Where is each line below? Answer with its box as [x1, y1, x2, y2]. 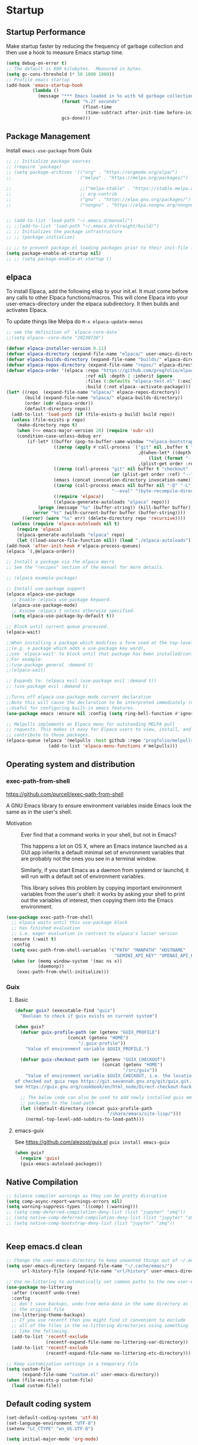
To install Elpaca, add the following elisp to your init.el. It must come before [6, 288, 189, 295]
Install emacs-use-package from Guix [6, 147, 93, 154]
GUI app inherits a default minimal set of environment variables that [21, 848, 184, 855]
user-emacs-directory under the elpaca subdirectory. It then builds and [6, 300, 179, 307]
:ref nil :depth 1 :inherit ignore [85, 373, 173, 379]
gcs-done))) [61, 115, 91, 121]
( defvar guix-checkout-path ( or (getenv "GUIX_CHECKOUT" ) [20, 1056, 166, 1062]
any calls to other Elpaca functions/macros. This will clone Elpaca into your [6, 294, 189, 301]
